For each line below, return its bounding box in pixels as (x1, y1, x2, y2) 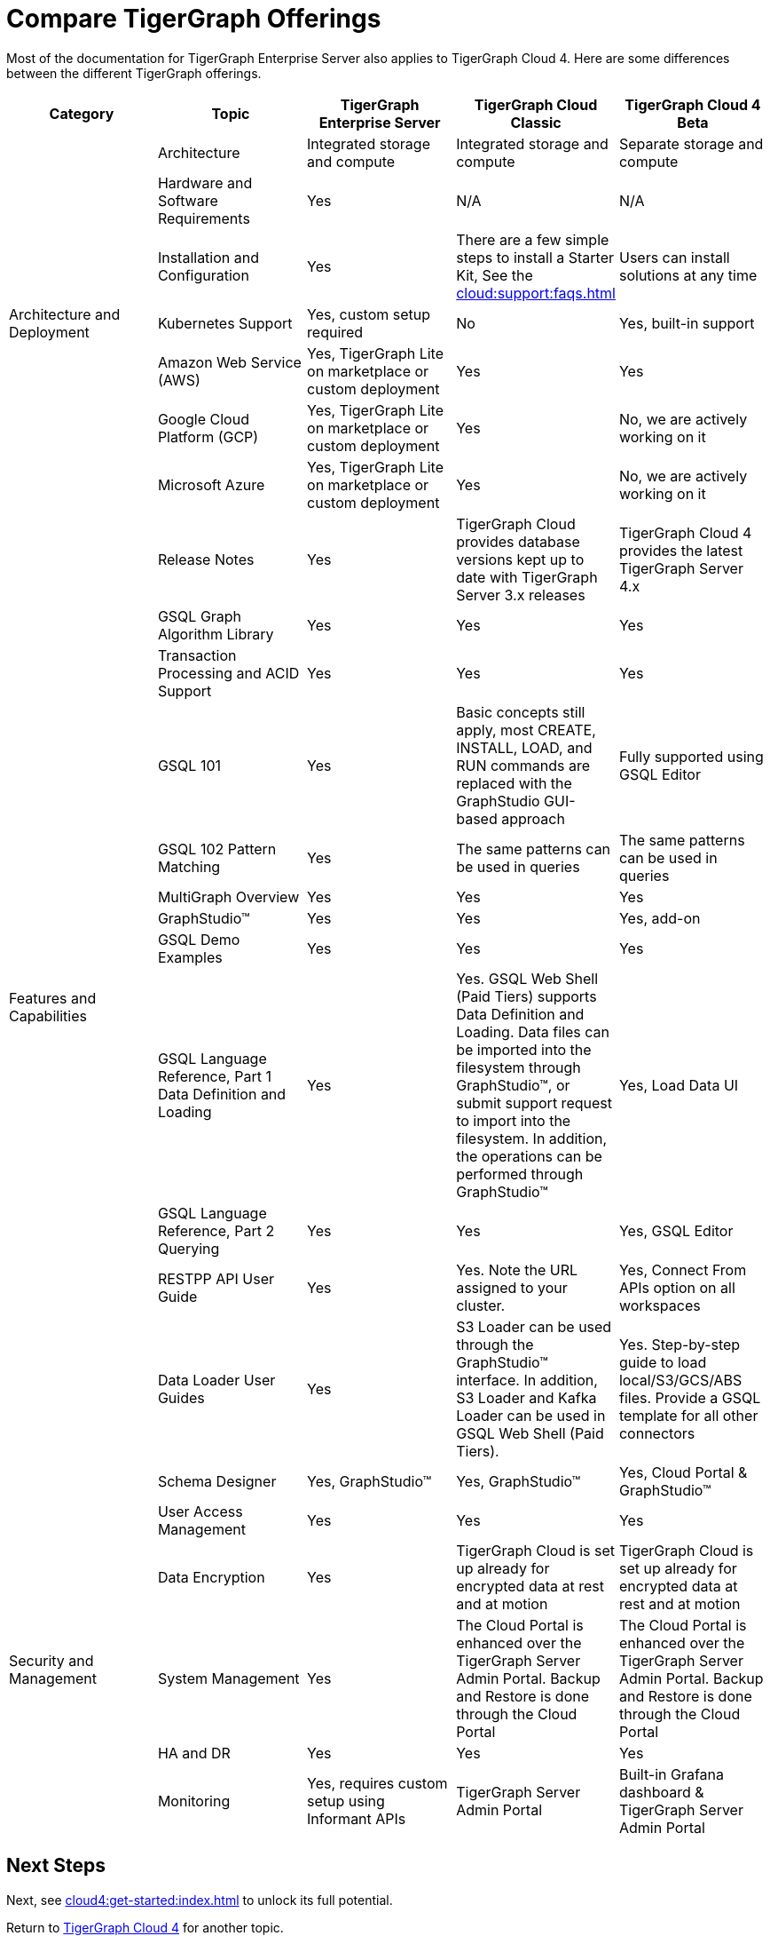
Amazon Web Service (157, 353, 302, 371)
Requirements (157, 209, 250, 227)
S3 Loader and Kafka (456, 1388, 597, 1407)
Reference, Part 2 (157, 1221, 275, 1240)
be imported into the (456, 1040, 592, 1059)
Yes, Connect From (618, 1260, 747, 1279)
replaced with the (456, 774, 572, 792)
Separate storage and (618, 134, 764, 153)
